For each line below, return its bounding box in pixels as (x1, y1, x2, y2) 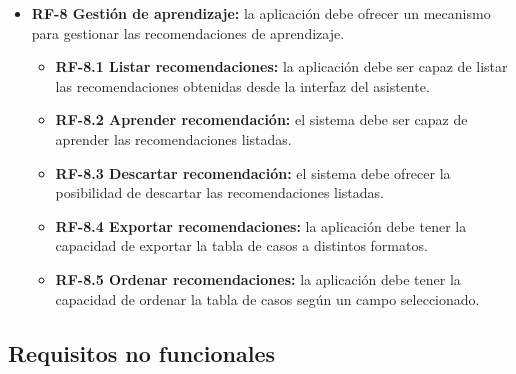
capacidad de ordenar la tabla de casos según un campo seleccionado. (55, 288, 480, 309)
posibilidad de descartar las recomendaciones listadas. (55, 182, 385, 203)
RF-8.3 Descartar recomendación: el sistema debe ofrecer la (55, 162, 451, 183)
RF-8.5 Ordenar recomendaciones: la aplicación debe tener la (55, 268, 461, 289)
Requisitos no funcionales (8, 337, 276, 368)
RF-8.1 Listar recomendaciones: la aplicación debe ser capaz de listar (55, 56, 508, 77)
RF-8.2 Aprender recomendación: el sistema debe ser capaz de (55, 109, 468, 130)
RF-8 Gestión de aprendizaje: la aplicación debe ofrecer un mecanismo (31, 3, 491, 23)
